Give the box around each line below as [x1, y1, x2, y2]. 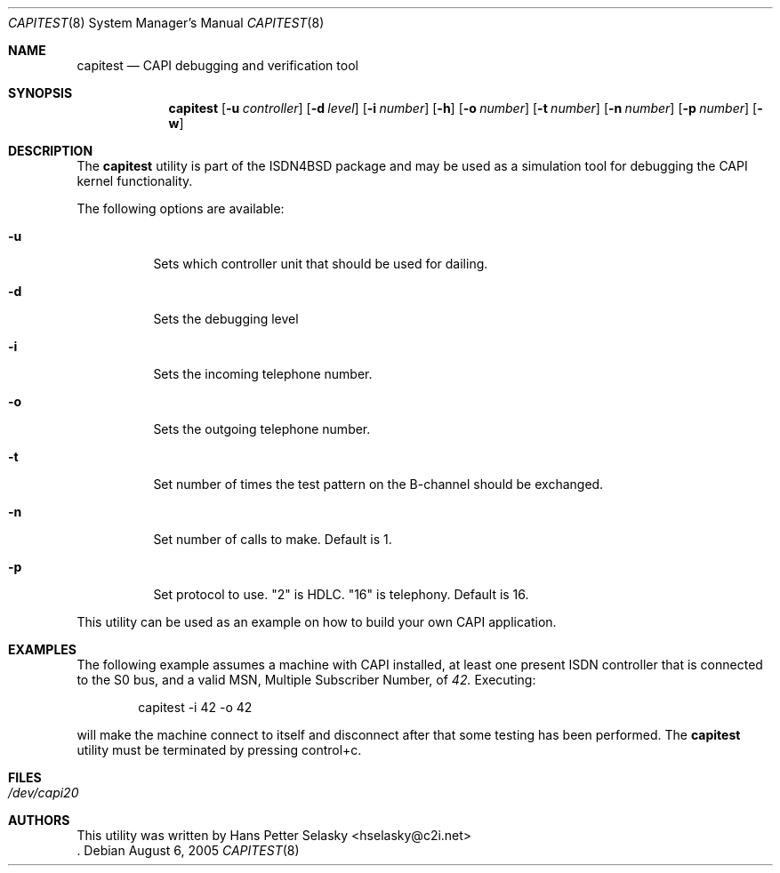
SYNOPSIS [8, 85, 73, 100]
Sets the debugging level [153, 311, 299, 326]
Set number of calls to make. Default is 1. [153, 532, 392, 547]
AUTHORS [8, 813, 70, 828]
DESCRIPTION [8, 143, 93, 158]
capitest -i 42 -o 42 [138, 700, 253, 715]
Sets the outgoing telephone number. [153, 421, 371, 436]
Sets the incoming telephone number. [153, 366, 373, 381]
